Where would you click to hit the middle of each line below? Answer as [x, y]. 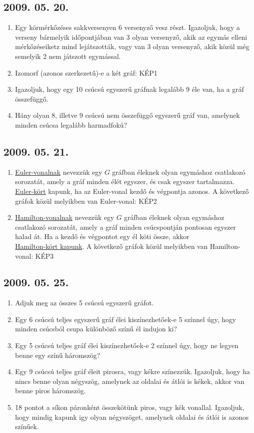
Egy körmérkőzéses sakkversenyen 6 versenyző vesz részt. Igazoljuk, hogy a [127, 27]
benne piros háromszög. [50, 391]
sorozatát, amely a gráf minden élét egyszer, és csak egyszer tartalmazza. [125, 181]
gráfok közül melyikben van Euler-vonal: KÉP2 [86, 201]
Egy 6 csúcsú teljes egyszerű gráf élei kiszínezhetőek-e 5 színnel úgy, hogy [126, 319]
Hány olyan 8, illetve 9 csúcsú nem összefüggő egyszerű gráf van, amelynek [127, 115]
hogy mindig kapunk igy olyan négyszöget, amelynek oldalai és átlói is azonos [132, 417]
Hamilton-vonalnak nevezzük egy [65, 217]
